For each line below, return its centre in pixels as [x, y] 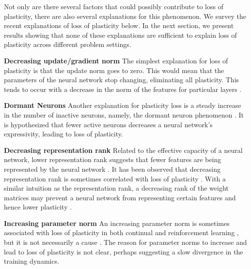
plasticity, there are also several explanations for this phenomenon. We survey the [125, 16]
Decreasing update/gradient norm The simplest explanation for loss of [116, 60]
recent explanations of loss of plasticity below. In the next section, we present [119, 25]
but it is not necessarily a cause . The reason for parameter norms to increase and [125, 242]
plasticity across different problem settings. [68, 44]
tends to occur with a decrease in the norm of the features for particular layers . [123, 89]
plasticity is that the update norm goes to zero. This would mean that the [114, 70]
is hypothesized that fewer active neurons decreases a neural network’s [108, 124]
